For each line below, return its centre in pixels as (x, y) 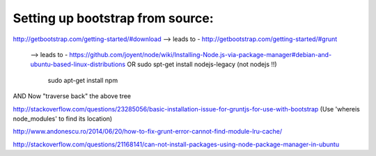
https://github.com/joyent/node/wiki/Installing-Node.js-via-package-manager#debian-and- (201, 54)
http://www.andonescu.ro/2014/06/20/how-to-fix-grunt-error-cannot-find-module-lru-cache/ (148, 132)
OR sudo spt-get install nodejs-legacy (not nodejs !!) (202, 64)
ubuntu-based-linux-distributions (78, 64)
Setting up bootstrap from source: (113, 18)
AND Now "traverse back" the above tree (72, 96)
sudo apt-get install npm (83, 80)
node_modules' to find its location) (63, 118)
